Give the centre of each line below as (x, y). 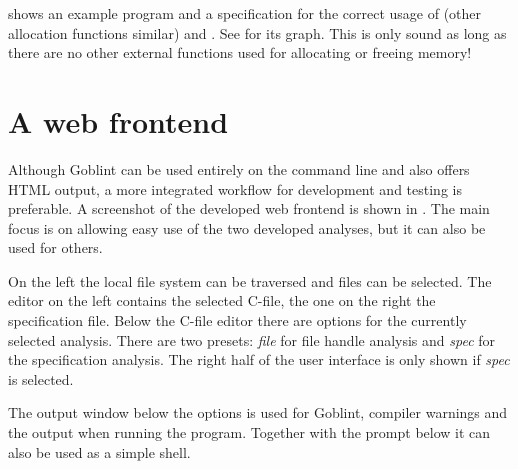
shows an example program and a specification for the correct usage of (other (245, 13)
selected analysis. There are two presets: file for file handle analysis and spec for (252, 339)
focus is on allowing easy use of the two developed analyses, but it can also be (247, 227)
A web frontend (118, 120)
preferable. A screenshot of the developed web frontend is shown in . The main (249, 208)
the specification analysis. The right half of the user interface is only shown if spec (259, 359)
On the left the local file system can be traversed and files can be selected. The (250, 280)
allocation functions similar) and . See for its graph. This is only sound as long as (257, 32)
